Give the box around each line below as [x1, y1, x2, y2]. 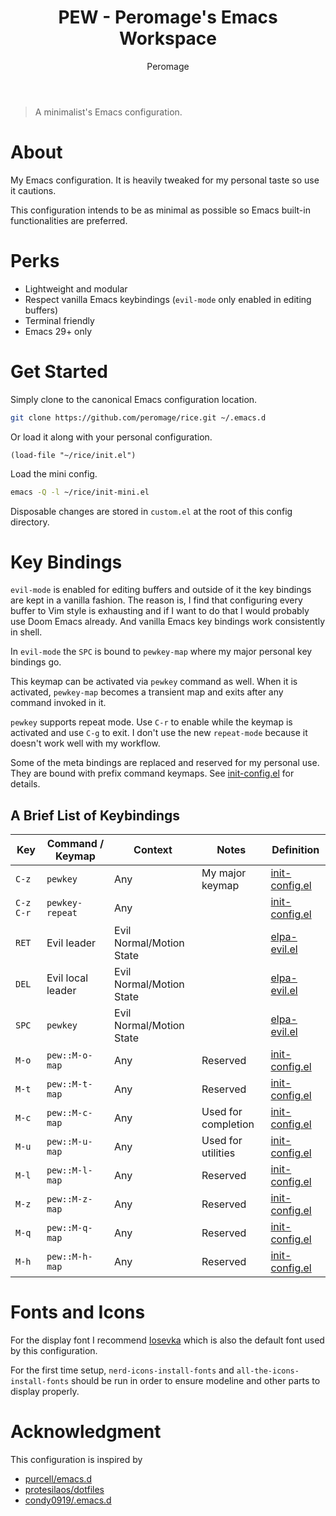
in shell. [10, 626, 43, 638]
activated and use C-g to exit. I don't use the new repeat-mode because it [10, 727, 308, 739]
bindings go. [10, 656, 62, 668]
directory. [10, 516, 50, 528]
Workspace [119, 27, 217, 50]
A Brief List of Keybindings [10, 807, 181, 824]
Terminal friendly [24, 314, 95, 326]
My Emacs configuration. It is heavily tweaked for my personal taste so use [10, 174, 320, 186]
